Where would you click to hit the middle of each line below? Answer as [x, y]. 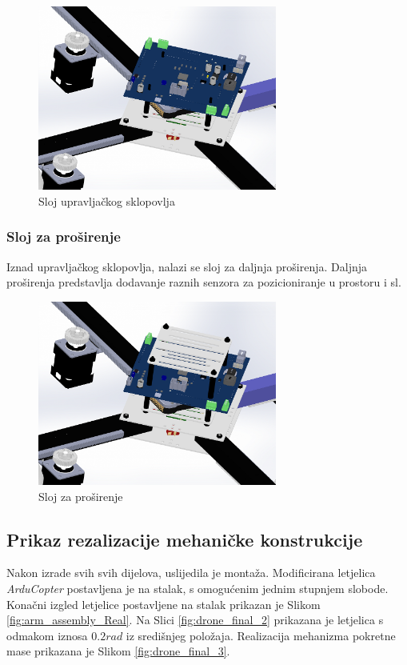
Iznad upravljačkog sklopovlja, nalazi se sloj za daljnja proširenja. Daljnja [187, 266]
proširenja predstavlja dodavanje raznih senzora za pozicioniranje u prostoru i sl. [204, 282]
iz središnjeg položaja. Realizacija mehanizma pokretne [261, 635]
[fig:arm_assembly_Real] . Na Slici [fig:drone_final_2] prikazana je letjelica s [195, 620]
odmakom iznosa [47, 635]
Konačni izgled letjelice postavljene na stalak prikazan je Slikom [164, 604]
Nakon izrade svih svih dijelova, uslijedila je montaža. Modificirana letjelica [191, 573]
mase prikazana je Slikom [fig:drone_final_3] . [118, 651]
